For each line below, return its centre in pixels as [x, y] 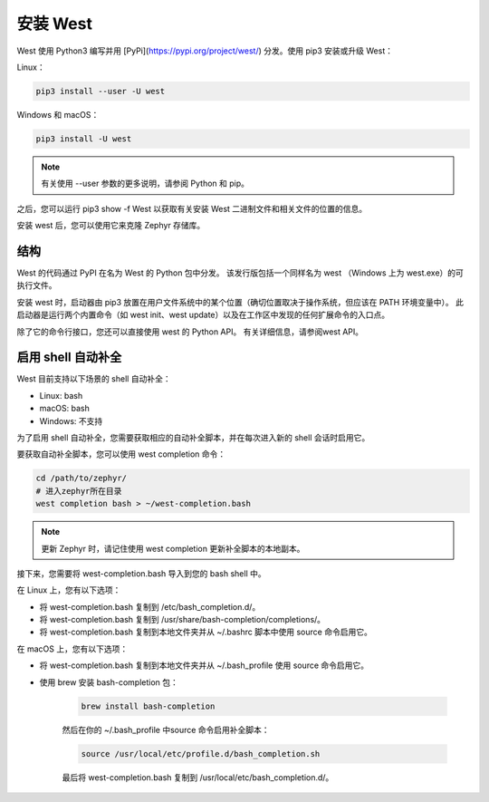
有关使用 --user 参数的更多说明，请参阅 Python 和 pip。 [145, 184]
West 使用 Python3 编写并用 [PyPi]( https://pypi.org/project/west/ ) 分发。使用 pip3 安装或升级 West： [205, 51]
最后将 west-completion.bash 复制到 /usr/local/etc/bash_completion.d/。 [198, 777]
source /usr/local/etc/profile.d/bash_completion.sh [201, 754]
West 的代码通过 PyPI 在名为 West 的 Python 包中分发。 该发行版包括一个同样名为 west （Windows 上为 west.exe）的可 [240, 273]
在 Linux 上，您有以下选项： [69, 590]
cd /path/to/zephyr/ [81, 478]
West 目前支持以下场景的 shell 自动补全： [94, 379]
